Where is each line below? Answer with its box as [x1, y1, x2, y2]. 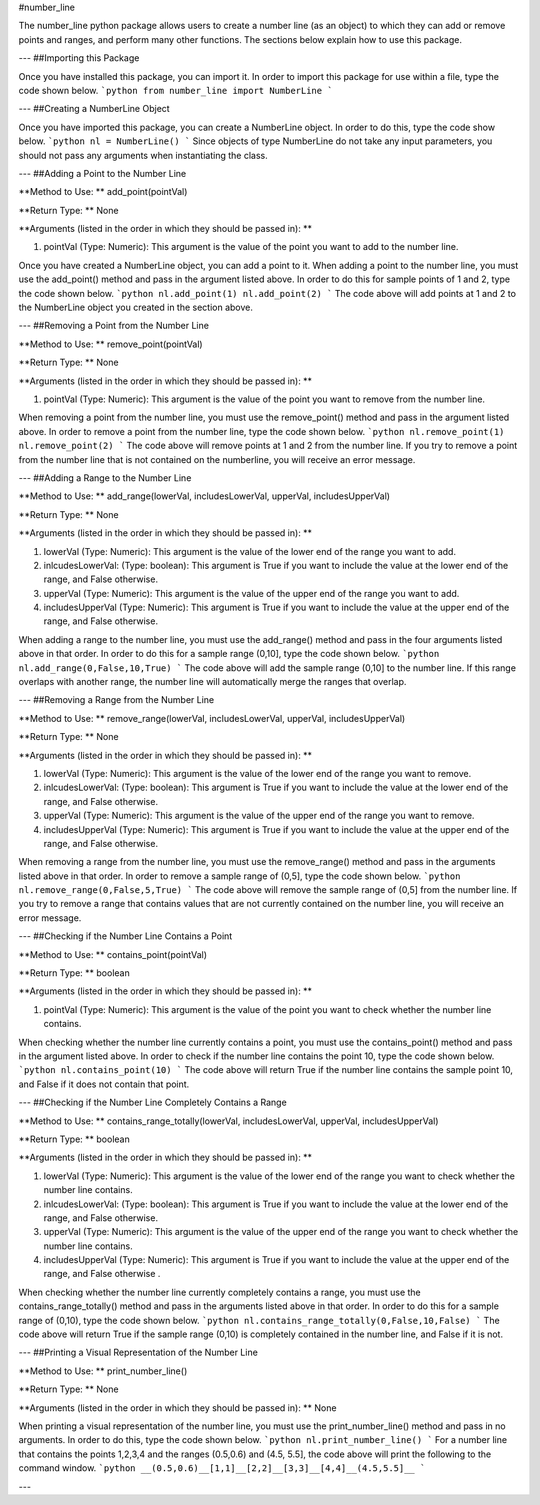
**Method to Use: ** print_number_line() [18, 1365, 188, 1377]
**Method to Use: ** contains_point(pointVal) [18, 948, 208, 960]
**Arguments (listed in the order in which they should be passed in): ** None [18, 1401, 337, 1414]
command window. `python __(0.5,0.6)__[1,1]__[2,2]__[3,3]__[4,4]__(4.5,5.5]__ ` [18, 1462, 426, 1474]
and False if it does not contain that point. [18, 1078, 190, 1090]
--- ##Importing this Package [18, 52, 140, 64]
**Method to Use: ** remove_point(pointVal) [18, 338, 204, 350]
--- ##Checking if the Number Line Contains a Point [18, 930, 233, 942]
